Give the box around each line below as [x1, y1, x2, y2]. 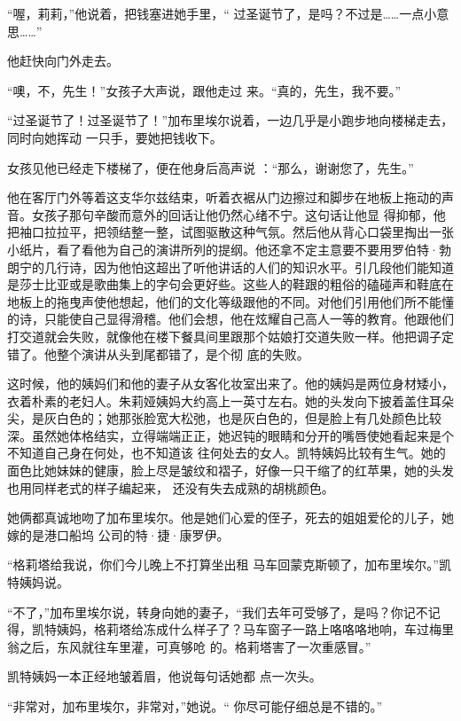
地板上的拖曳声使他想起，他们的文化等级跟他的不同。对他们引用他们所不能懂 [7, 292, 454, 310]
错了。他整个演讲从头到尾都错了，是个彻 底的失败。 [7, 344, 309, 363]
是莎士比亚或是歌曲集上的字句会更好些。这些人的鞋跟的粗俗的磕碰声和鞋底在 [7, 275, 454, 294]
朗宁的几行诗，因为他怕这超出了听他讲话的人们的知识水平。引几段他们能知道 [7, 257, 454, 276]
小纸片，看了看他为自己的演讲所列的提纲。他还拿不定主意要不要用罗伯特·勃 [7, 239, 451, 258]
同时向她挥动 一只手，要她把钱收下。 [7, 128, 223, 146]
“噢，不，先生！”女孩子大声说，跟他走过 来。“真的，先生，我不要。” [7, 81, 402, 99]
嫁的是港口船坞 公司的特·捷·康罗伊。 [7, 525, 230, 544]
